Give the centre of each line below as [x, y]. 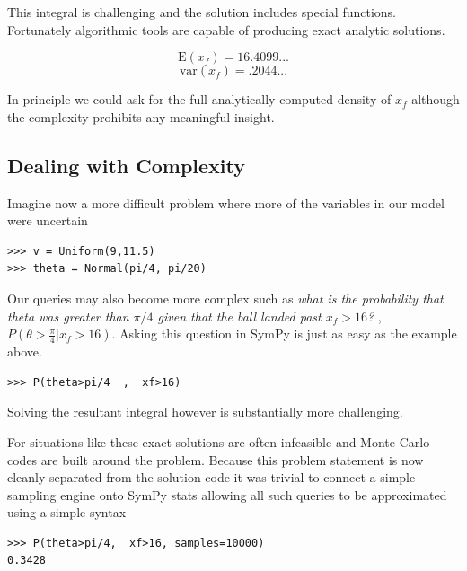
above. [25, 351]
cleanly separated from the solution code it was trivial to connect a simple [211, 477]
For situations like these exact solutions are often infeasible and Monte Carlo [219, 441]
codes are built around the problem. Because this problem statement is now [216, 459]
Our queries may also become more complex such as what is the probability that [225, 298]
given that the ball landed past [239, 316]
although [436, 99]
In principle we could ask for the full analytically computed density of [199, 99]
